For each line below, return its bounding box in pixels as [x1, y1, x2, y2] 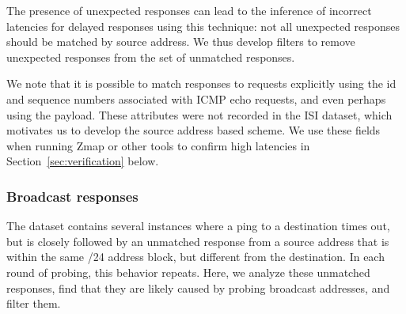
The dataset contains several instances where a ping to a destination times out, [6, 218, 390, 234]
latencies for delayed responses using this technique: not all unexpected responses [6, 17, 400, 34]
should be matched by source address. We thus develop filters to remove [6, 33, 355, 50]
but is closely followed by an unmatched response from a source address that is [6, 233, 389, 249]
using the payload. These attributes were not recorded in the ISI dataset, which [6, 106, 393, 123]
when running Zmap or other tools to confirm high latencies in [6, 137, 310, 153]
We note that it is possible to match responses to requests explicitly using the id [6, 75, 397, 92]
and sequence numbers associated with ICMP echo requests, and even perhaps [6, 90, 386, 107]
